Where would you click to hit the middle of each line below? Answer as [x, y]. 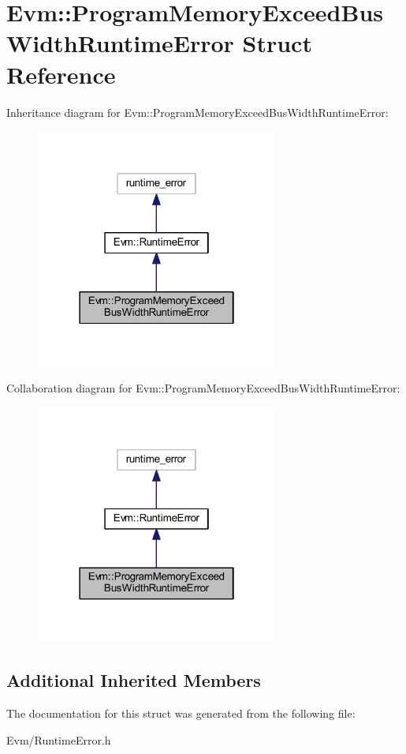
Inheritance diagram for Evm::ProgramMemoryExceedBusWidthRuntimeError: [197, 112]
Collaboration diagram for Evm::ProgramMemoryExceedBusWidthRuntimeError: [203, 388]
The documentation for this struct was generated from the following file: [181, 713]
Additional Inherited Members [134, 680]
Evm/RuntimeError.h [59, 739]
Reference [61, 74]
